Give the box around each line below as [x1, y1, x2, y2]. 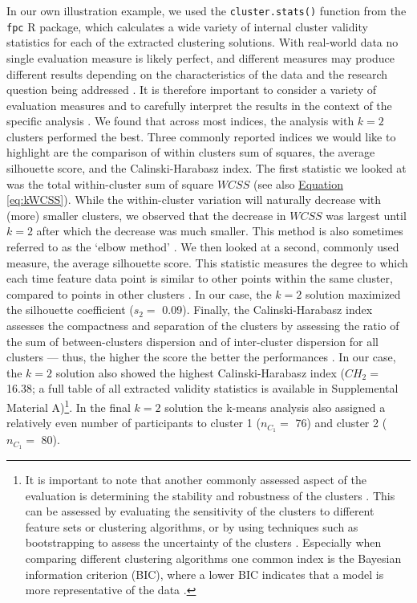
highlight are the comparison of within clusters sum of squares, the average [6, 144, 375, 161]
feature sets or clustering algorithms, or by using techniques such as [25, 518, 358, 535]
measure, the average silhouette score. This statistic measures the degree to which [6, 254, 408, 271]
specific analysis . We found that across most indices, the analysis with [6, 112, 354, 129]
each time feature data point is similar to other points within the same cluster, [6, 270, 393, 287]
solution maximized [305, 285, 401, 302]
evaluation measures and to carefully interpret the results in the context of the [6, 96, 392, 113]
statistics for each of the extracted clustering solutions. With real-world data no [6, 34, 399, 51]
